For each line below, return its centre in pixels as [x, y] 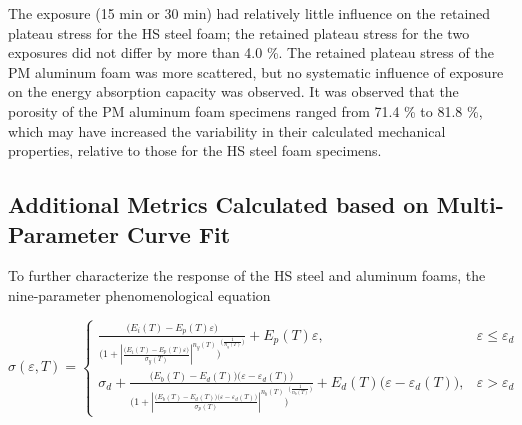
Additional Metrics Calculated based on [218, 204]
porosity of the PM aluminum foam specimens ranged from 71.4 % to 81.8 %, [245, 110]
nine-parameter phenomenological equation [139, 294]
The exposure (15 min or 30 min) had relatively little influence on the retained [249, 13]
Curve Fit [178, 233]
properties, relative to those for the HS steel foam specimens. [195, 150]
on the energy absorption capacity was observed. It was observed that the [233, 91]
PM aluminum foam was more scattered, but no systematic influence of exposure [256, 71]
